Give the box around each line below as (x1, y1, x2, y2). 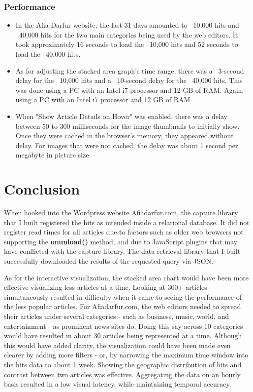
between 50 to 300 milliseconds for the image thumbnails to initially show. (15, 120, 240, 131)
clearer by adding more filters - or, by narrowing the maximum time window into (4, 350, 249, 360)
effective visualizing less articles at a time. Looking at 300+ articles (4, 282, 207, 292)
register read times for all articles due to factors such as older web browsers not (4, 227, 244, 237)
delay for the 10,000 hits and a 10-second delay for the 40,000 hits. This (15, 75, 243, 85)
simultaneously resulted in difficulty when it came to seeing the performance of (4, 291, 242, 302)
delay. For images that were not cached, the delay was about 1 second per (15, 140, 238, 150)
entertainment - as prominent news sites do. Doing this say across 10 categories (4, 320, 243, 331)
